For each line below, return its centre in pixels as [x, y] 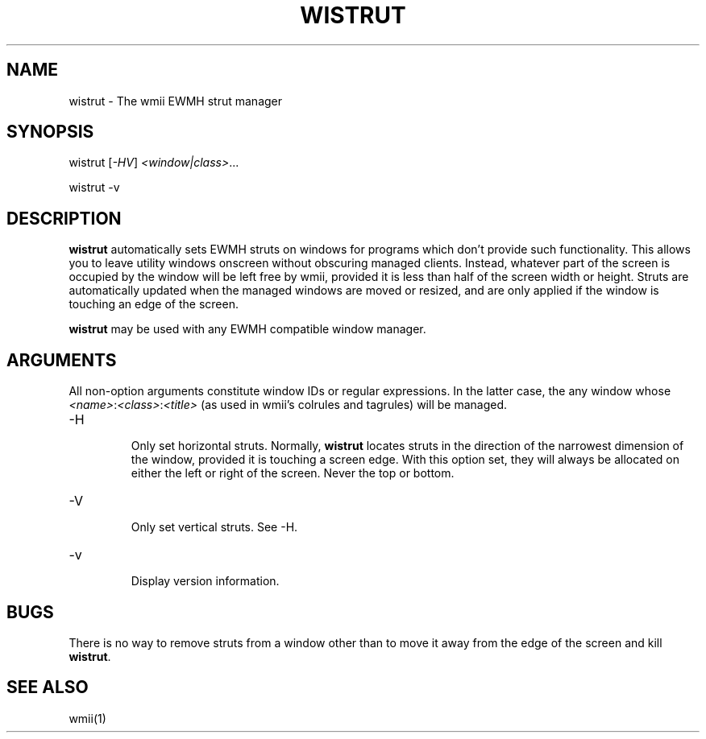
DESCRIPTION [64, 218]
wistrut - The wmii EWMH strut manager [176, 101]
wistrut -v [94, 188]
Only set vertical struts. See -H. [214, 527]
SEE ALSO [48, 687]
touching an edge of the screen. [154, 304]
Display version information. [205, 581]
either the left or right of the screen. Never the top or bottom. [293, 473]
